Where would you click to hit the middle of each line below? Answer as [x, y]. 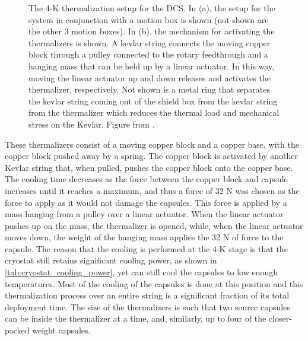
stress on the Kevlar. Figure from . [92, 124]
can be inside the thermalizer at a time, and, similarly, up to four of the [136, 318]
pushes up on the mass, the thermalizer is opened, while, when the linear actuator [154, 225]
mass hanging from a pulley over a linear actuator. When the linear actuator [144, 214]
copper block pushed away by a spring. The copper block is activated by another [151, 156]
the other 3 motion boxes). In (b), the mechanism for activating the [152, 31]
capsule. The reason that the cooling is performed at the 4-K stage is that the [146, 248]
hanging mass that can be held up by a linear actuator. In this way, [152, 66]
